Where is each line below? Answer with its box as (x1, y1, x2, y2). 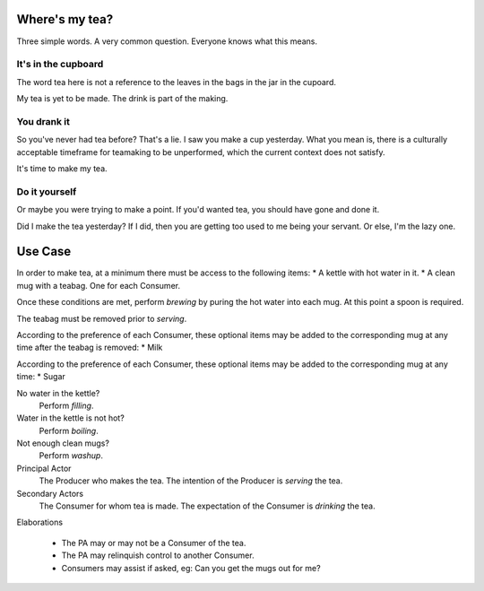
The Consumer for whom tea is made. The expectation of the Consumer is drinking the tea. (39, 500, 376, 511)
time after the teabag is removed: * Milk (16, 342, 163, 353)
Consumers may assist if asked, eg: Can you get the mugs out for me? (61, 562, 322, 573)
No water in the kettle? (16, 387, 100, 398)
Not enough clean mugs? (16, 438, 109, 448)
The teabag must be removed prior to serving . (16, 313, 187, 324)
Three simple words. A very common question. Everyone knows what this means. (16, 36, 318, 47)
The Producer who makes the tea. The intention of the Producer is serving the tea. (39, 475, 343, 486)
